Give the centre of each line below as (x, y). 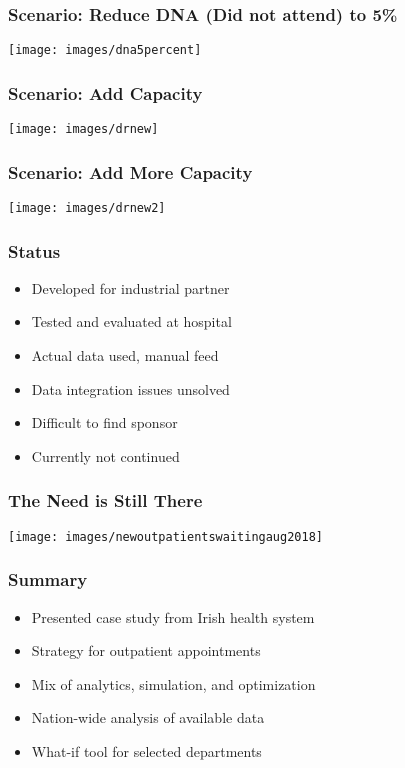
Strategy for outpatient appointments (146, 650)
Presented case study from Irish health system (173, 616)
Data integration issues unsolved (130, 388)
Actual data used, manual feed (125, 355)
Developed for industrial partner (130, 287)
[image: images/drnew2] (87, 207)
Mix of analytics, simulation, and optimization (173, 683)
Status (34, 250)
